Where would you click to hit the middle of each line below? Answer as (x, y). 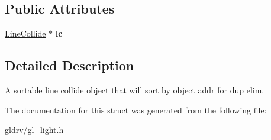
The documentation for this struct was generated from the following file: (136, 110)
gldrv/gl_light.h (34, 130)
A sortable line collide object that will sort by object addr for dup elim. (135, 90)
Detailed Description (70, 65)
